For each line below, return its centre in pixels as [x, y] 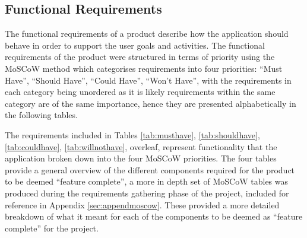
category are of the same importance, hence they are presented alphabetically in [151, 103]
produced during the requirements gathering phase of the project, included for [147, 193]
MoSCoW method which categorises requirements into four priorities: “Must [144, 68]
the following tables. [41, 115]
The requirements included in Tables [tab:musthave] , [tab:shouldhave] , [132, 134]
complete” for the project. [52, 228]
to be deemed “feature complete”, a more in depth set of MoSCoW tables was [147, 181]
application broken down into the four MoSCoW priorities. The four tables [141, 158]
